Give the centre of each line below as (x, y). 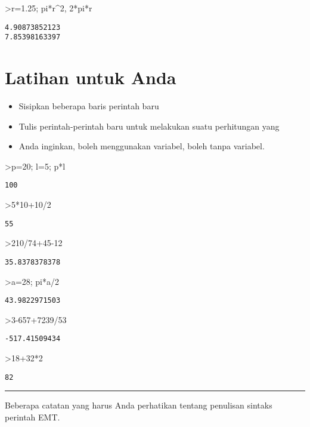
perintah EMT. (32, 417)
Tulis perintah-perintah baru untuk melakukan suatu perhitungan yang (149, 126)
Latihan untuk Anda (91, 77)
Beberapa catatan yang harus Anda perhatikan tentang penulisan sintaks (139, 405)
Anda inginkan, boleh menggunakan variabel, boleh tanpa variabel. (142, 146)
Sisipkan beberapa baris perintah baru (89, 106)
